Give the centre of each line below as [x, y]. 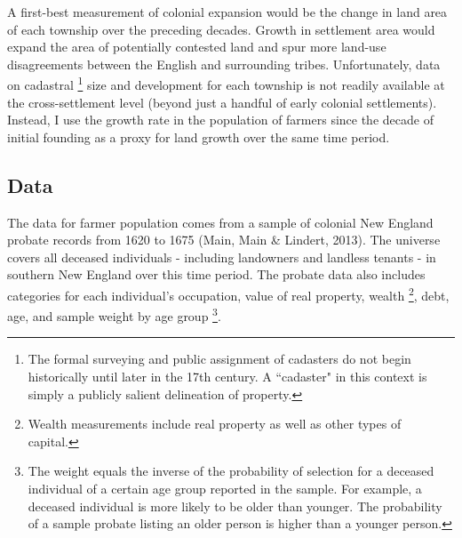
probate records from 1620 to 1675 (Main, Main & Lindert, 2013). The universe [224, 240]
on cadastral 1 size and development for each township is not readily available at [226, 84]
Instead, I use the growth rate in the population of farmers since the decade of [220, 120]
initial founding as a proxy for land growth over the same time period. [199, 137]
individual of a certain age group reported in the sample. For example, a [225, 489]
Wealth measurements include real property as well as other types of [215, 424]
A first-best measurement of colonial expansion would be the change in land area [227, 12]
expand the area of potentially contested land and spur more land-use [197, 47]
